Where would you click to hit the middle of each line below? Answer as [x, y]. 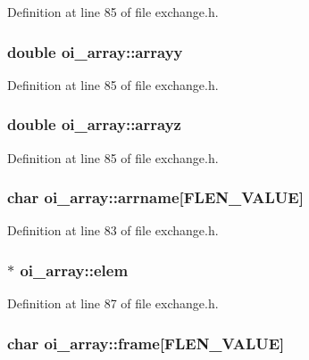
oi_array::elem [74, 270]
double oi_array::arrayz [94, 124]
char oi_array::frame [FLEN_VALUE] [146, 343]
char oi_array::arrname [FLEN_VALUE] [155, 197]
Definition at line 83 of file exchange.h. [113, 230]
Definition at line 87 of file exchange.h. [113, 303]
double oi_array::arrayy [95, 51]
